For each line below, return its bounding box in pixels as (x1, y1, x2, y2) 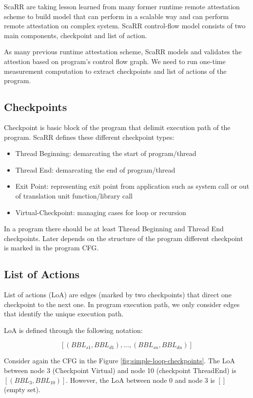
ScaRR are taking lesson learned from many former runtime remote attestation (4, 1, 240, 11)
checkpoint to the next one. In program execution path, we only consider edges (4, 299, 240, 309)
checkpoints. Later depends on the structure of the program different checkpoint (4, 233, 243, 243)
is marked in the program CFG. (4, 243, 99, 253)
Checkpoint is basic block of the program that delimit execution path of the (4, 122, 231, 132)
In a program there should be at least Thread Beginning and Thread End (4, 223, 224, 234)
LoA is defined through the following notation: (4, 325, 143, 335)
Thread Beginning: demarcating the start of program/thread (15, 148, 196, 158)
